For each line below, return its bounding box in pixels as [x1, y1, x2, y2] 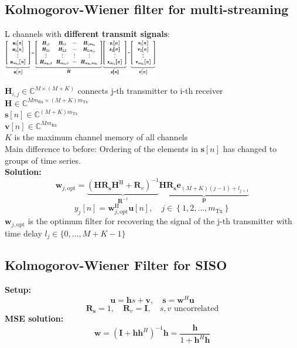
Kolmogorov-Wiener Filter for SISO [5, 256, 227, 274]
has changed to [223, 142, 277, 154]
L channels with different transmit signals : [5, 28, 170, 40]
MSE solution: [5, 312, 64, 325]
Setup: [5, 283, 31, 296]
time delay [5, 227, 42, 239]
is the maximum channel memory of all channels [14, 131, 188, 143]
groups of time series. [5, 154, 81, 166]
